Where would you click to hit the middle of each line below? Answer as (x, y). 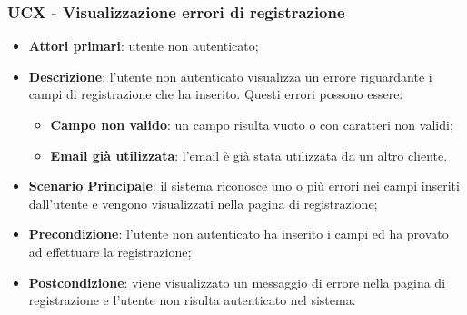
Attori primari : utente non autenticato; (144, 46)
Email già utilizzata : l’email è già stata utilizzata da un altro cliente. (249, 155)
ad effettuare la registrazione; (110, 251)
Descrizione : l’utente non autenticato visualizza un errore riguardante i (230, 76)
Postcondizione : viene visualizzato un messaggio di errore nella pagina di (237, 282)
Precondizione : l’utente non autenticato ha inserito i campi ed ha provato (238, 234)
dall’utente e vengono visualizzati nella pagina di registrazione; (203, 203)
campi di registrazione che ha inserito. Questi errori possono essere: (216, 94)
